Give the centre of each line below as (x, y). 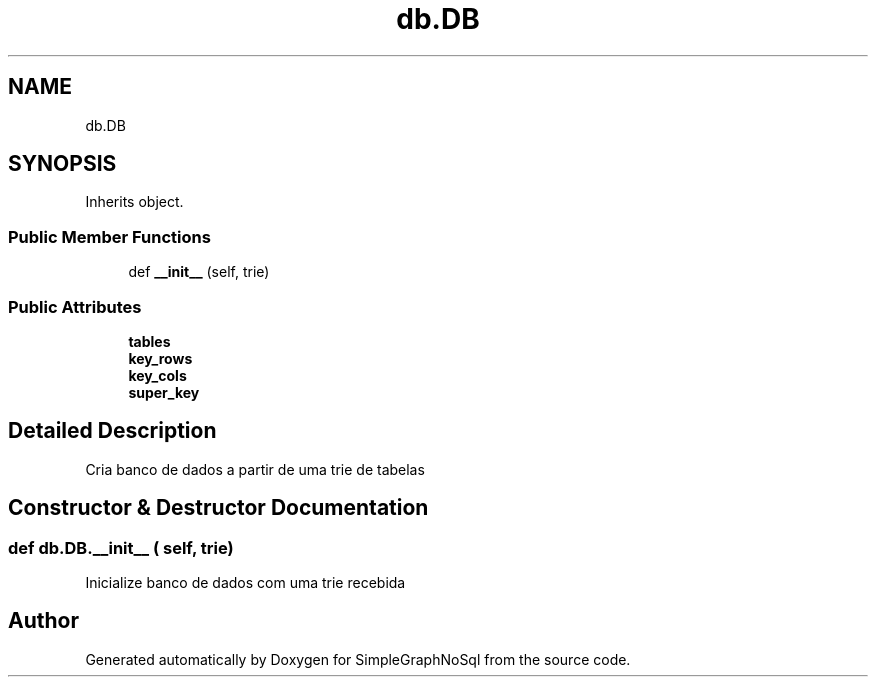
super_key (164, 392)
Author (43, 621)
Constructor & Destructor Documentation (218, 508)
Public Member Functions (109, 236)
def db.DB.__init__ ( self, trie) (121, 547)
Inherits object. (134, 202)
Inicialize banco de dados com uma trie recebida (245, 582)
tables (149, 341)
